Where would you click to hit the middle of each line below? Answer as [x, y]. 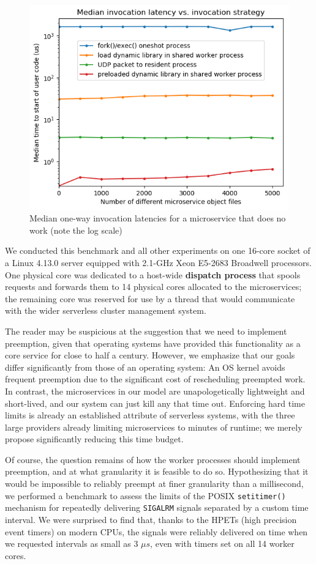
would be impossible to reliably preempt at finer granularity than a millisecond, [154, 484]
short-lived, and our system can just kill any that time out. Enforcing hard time [155, 403]
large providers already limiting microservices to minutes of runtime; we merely [154, 427]
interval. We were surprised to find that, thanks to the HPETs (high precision [151, 519]
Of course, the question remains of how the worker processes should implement [153, 459]
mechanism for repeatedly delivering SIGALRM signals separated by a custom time [157, 507]
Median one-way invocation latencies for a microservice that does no [158, 218]
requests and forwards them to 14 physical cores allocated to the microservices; [153, 287]
